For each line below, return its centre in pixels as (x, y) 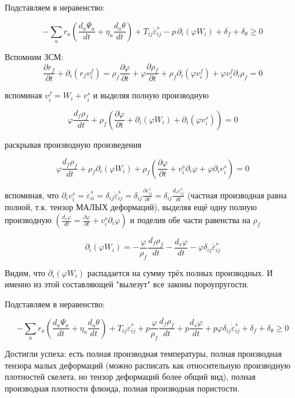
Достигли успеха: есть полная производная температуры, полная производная (143, 354)
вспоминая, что (32, 195)
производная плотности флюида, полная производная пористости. (122, 388)
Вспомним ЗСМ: (34, 56)
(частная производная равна (237, 195)
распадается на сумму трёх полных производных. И (180, 272)
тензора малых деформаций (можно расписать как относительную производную (148, 365)
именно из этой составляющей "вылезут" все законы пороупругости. (127, 284)
